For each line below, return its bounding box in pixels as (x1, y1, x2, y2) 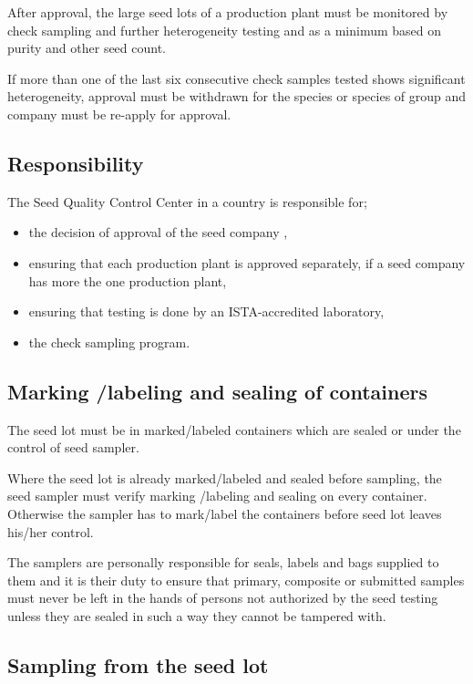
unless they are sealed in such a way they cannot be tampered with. (7, 606, 386, 625)
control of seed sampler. (7, 438, 139, 457)
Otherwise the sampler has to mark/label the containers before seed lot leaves (7, 503, 442, 523)
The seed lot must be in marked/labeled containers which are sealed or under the (7, 420, 461, 439)
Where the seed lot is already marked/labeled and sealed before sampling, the (7, 468, 442, 487)
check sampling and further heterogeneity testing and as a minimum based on (7, 20, 442, 39)
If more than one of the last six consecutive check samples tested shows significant (7, 68, 466, 88)
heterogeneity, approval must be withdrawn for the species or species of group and (7, 87, 467, 106)
